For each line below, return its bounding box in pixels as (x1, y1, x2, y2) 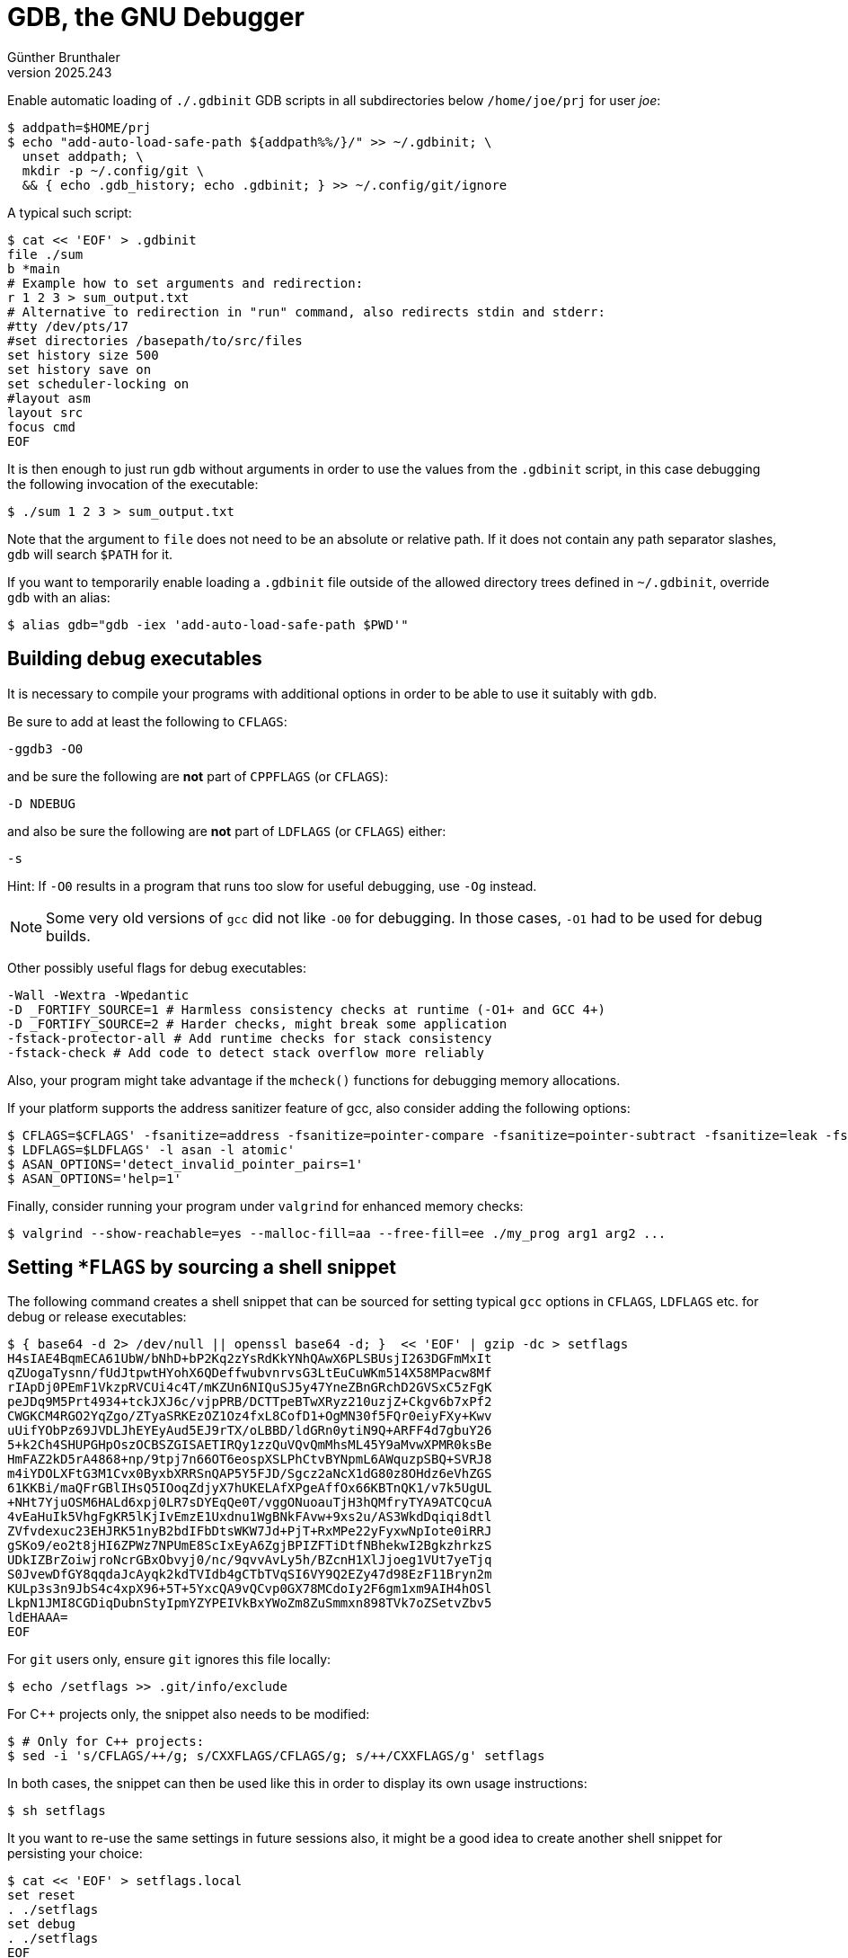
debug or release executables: (7, 1309, 187, 1325)
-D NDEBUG (7, 796, 75, 811)
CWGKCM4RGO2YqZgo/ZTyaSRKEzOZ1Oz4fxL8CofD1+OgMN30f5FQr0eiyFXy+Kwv (7, 1409, 492, 1424)
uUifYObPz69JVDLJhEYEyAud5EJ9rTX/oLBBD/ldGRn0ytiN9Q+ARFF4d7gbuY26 (7, 1423, 492, 1438)
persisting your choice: (7, 1846, 143, 1862)
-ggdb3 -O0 (7, 741, 84, 756)
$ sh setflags (7, 1803, 106, 1819)
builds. (46, 926, 91, 945)
